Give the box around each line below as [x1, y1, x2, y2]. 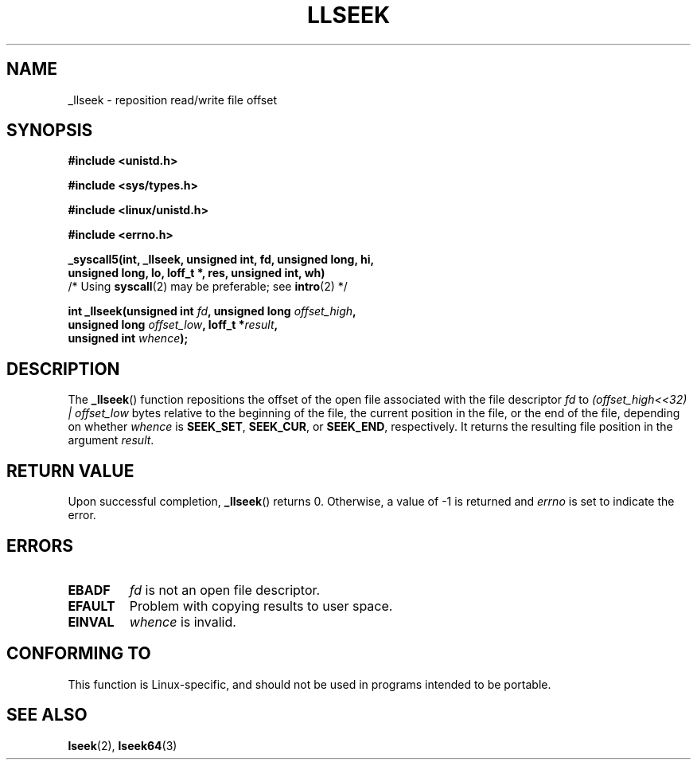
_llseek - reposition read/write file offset [68, 92, 277, 107]
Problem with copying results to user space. [129, 597, 393, 614]
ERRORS [6, 535, 74, 556]
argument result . [68, 433, 154, 447]
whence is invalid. [129, 613, 236, 630]
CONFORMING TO [6, 643, 151, 664]
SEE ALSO [6, 705, 88, 725]
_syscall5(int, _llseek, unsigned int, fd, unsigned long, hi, [68, 252, 375, 267]
